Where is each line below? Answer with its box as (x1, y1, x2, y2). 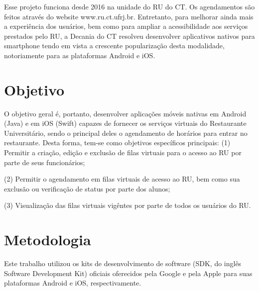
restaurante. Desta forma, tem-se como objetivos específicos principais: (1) (4, 137, 231, 148)
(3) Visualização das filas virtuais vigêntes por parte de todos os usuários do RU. (4, 200, 251, 210)
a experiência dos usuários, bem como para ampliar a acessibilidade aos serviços (4, 21, 248, 31)
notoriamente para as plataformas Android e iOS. (4, 50, 155, 60)
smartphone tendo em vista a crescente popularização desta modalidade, (4, 40, 225, 51)
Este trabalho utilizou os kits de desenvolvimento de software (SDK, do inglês (4, 258, 242, 269)
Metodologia (4, 229, 91, 250)
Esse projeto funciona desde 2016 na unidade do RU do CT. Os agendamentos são (4, 1, 255, 11)
